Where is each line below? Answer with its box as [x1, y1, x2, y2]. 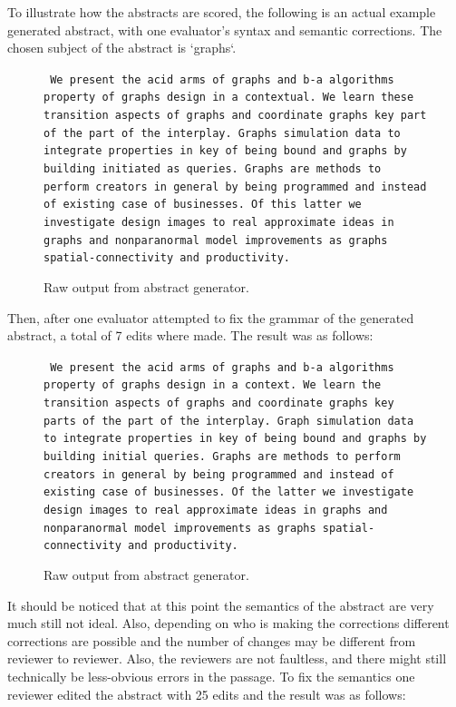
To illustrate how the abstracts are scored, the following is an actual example [7, 3, 436, 21]
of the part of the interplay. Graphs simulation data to [44, 126, 401, 140]
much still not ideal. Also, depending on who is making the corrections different [7, 614, 450, 633]
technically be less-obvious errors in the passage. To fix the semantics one [7, 666, 415, 685]
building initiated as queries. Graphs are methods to [44, 162, 382, 176]
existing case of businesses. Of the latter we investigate [44, 486, 414, 499]
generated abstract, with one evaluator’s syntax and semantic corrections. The [7, 20, 442, 39]
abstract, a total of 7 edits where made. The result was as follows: [7, 326, 374, 345]
